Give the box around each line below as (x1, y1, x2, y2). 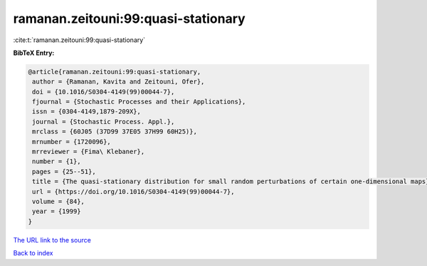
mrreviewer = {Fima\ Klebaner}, (32, 148, 145, 156)
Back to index (13, 249, 53, 257)
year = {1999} (32, 208, 81, 215)
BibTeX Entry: (13, 48, 55, 57)
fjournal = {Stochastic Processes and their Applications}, (32, 98, 246, 106)
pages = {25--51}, (32, 168, 96, 175)
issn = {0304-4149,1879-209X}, (32, 108, 142, 116)
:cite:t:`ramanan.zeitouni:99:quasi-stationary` (13, 36, 146, 44)
